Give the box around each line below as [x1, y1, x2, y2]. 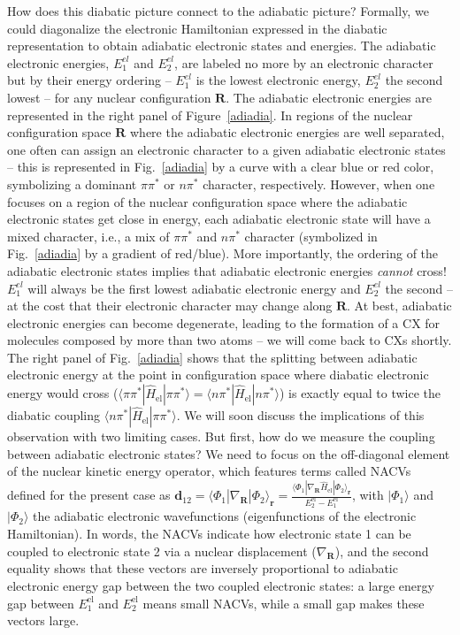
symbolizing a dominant [7, 174, 137, 193]
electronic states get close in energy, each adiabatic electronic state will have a [7, 210, 431, 228]
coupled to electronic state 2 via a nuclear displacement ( [7, 541, 317, 560]
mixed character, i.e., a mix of [7, 226, 170, 245]
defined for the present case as [7, 486, 171, 504]
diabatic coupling [7, 406, 101, 425]
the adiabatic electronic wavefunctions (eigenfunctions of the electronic [33, 507, 417, 525]
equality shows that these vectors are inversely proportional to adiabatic [7, 559, 398, 578]
